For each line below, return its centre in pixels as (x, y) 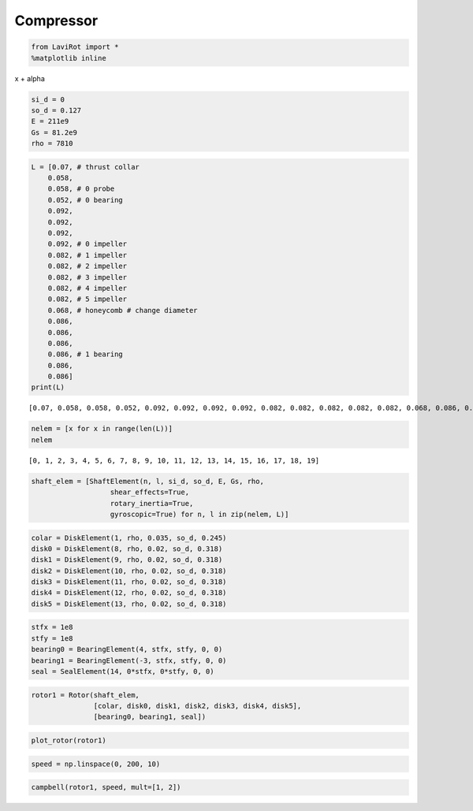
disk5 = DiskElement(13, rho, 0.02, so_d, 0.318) (129, 604)
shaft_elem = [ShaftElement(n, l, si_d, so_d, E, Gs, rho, (147, 481)
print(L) (48, 387)
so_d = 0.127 (56, 110)
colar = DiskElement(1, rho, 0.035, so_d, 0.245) (129, 538)
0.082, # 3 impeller (88, 277)
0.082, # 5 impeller (88, 299)
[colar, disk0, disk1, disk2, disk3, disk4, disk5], (197, 706)
